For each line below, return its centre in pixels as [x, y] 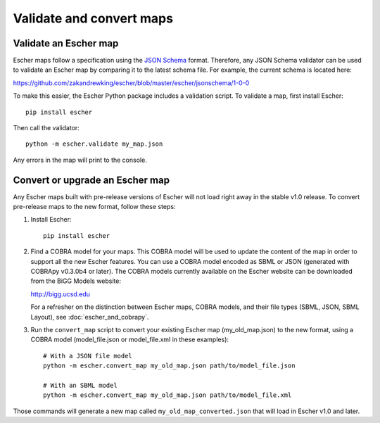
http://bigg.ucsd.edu [61, 294]
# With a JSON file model [88, 356]
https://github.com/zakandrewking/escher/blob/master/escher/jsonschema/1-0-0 [131, 83]
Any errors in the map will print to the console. [80, 160]
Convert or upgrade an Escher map [91, 180]
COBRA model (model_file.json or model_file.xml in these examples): [129, 340]
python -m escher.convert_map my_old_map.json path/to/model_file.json [169, 366]
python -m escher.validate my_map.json [94, 144]
